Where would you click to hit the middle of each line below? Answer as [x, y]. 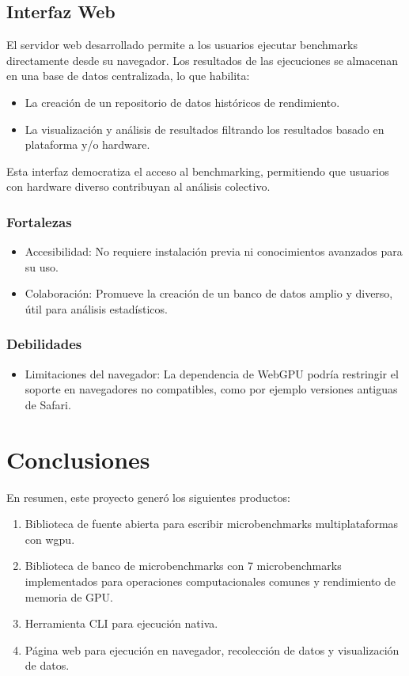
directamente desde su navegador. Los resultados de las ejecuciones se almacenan [203, 60]
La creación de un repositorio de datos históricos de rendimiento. [182, 102]
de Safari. [48, 404]
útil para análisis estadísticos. [96, 308]
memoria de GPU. [69, 596]
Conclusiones [78, 459]
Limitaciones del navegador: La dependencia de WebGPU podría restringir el [212, 373]
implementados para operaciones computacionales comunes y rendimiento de [210, 581]
